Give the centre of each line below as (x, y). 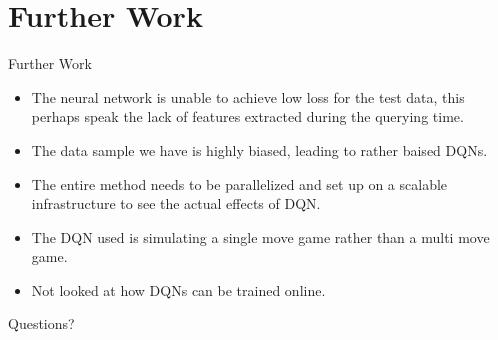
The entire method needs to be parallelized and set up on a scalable (239, 183)
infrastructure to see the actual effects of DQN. (176, 203)
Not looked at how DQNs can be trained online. (178, 289)
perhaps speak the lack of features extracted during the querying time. (247, 116)
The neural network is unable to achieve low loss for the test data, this (248, 96)
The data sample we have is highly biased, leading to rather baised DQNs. (259, 149)
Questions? (41, 323)
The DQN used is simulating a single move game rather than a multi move (260, 236)
